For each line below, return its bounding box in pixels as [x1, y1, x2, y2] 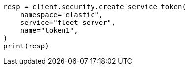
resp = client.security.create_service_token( [3, 3, 186, 11]
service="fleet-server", [20, 19, 116, 26]
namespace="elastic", [20, 11, 103, 19]
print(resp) [3, 42, 49, 50]
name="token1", [20, 26, 78, 34]
